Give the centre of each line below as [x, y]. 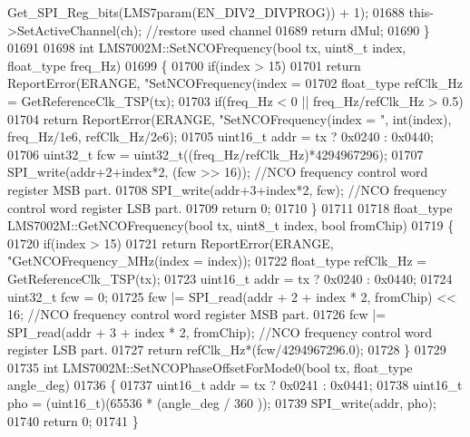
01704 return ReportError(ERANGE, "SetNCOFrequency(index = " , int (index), [230, 118]
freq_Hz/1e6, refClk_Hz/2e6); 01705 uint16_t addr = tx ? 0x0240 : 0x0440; [220, 136]
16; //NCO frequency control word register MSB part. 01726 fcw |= [197, 314]
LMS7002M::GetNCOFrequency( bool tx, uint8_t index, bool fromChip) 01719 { [231, 225]
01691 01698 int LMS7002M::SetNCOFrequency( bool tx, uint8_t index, [207, 48]
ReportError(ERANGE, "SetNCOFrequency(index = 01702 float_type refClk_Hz [235, 83]
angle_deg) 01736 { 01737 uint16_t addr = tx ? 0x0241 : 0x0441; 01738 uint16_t [235, 385]
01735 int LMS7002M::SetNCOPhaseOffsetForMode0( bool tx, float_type [210, 367]
